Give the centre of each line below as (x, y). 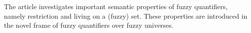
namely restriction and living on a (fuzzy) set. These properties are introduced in (126, 16)
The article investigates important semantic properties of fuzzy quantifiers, (116, 6)
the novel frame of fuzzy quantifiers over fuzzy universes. (89, 25)
